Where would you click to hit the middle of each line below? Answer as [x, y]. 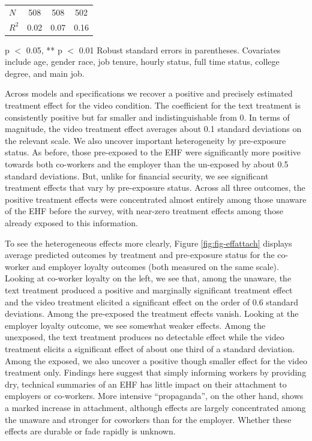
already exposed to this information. [71, 223]
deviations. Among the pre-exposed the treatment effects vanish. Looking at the [152, 313]
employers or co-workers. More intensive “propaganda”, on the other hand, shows [154, 396]
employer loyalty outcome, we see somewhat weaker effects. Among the [135, 325]
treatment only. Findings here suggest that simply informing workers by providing [156, 372]
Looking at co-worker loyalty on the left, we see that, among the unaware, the [148, 278]
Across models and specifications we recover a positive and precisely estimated [149, 93]
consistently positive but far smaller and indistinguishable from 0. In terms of [147, 117]
